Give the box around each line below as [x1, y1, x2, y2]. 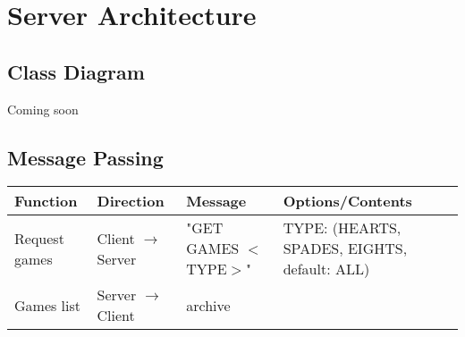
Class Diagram [7, 57, 145, 85]
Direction [97, 190, 165, 212]
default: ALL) [283, 258, 370, 280]
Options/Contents [283, 190, 412, 212]
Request [14, 227, 64, 249]
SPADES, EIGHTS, [283, 238, 408, 259]
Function [14, 190, 78, 212]
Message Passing [7, 143, 164, 171]
